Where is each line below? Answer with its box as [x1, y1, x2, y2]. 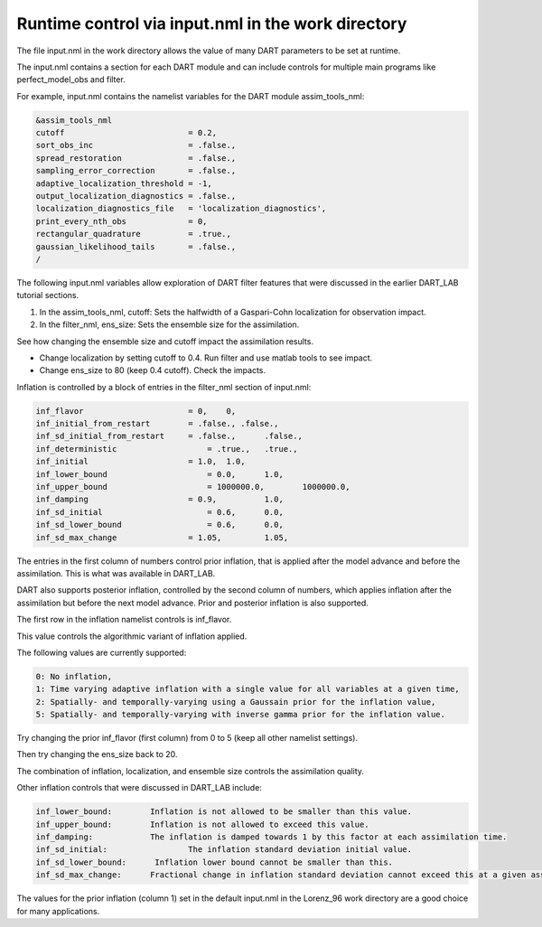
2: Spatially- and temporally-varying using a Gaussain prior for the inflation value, [35, 697, 436, 707]
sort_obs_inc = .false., [35, 140, 237, 151]
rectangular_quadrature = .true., [35, 229, 232, 239]
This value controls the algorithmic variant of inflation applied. [16, 631, 248, 641]
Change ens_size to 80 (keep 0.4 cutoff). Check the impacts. [39, 365, 266, 376]
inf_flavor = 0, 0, [35, 406, 237, 416]
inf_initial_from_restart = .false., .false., [35, 418, 279, 429]
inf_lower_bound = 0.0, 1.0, [35, 469, 284, 479]
